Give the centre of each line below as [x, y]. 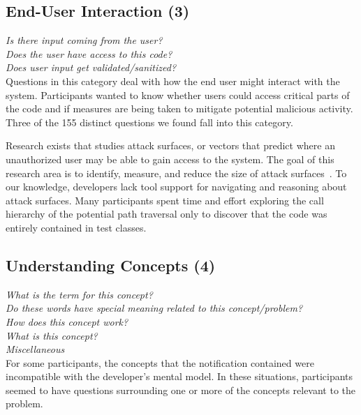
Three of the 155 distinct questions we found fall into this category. [149, 122]
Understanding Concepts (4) [111, 265]
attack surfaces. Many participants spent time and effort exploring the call [165, 200]
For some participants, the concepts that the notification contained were [160, 362]
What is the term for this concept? [79, 294]
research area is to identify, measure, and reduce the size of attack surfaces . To [176, 173]
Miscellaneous [35, 349]
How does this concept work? [67, 321]
